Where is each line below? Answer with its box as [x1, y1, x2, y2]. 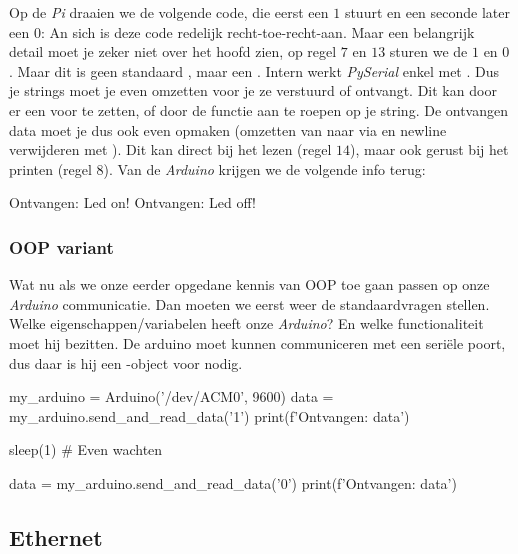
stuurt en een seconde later [344, 2, 510, 22]
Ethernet [9, 521, 103, 552]
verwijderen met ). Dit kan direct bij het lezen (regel [9, 139, 332, 160]
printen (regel [9, 158, 92, 179]
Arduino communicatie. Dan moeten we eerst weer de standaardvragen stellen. [9, 293, 490, 314]
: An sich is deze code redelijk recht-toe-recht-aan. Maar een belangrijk [40, 21, 475, 42]
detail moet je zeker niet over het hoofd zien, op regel [9, 41, 337, 62]
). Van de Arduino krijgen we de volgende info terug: [103, 158, 426, 179]
